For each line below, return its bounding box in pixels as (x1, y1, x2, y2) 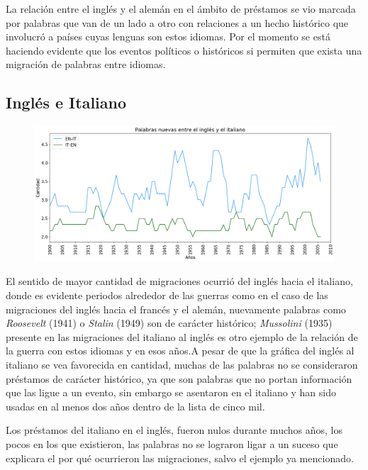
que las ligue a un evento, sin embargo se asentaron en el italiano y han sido (6, 385, 336, 400)
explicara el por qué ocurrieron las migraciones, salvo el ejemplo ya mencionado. (6, 450, 354, 465)
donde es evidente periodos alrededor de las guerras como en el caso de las (6, 288, 328, 303)
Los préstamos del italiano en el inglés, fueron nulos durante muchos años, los (6, 423, 342, 437)
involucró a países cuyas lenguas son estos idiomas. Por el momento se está (6, 29, 330, 44)
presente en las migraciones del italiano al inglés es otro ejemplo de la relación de (6, 329, 358, 344)
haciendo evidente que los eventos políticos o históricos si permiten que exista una (6, 43, 362, 57)
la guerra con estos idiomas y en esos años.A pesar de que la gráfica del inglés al (6, 343, 355, 358)
